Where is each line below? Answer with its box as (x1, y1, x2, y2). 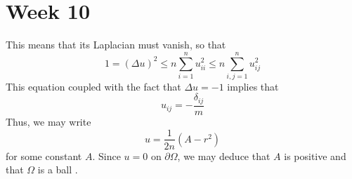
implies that (227, 79, 279, 93)
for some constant (6, 148, 82, 163)
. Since (92, 148, 121, 163)
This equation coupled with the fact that (6, 79, 181, 93)
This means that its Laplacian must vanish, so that (6, 37, 226, 52)
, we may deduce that (177, 148, 270, 163)
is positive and (284, 148, 346, 163)
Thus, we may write (6, 114, 91, 128)
